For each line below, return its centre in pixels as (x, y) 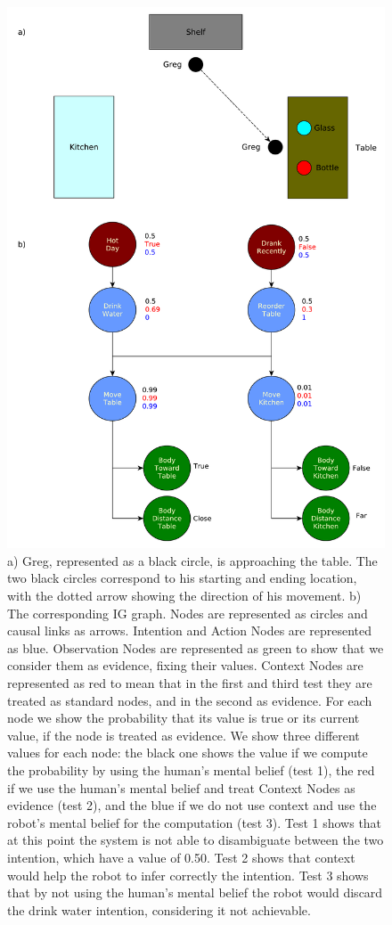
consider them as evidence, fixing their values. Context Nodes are (185, 665)
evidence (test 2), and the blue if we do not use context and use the (192, 805)
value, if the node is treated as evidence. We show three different (184, 735)
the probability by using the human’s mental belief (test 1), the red (191, 769)
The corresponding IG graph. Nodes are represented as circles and (188, 613)
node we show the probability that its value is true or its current (184, 718)
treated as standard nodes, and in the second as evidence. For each (190, 700)
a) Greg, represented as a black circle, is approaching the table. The (192, 560)
